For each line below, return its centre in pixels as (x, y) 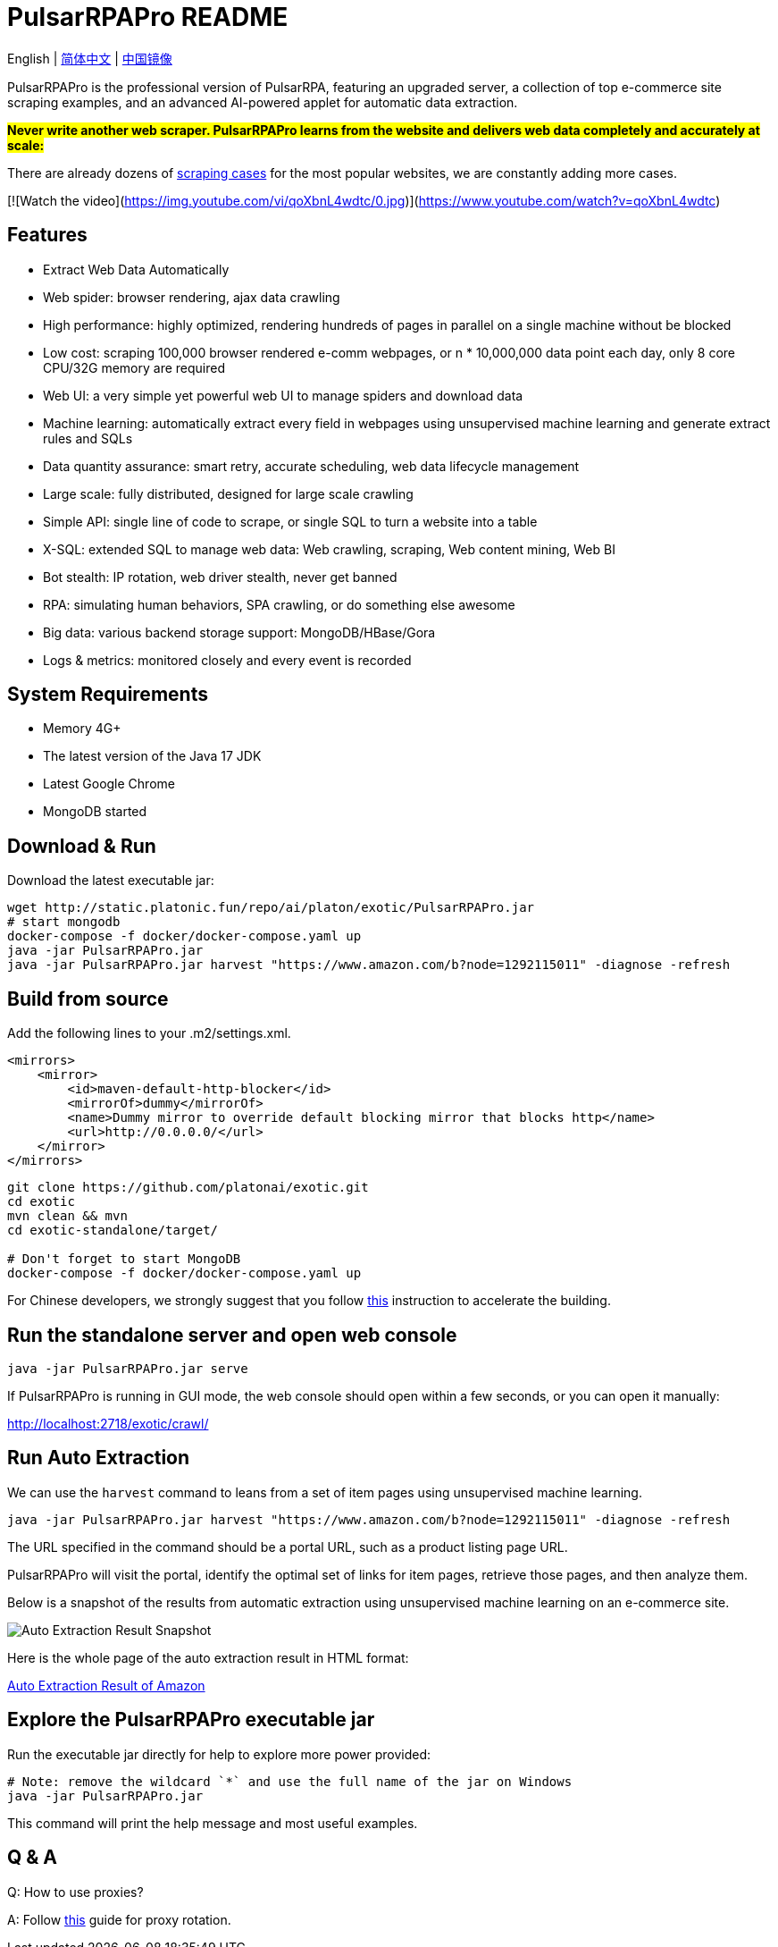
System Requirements (108, 695)
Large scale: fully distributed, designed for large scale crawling (228, 493)
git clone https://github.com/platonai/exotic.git (188, 1188)
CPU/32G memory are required (134, 367)
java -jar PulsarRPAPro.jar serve (128, 1368)
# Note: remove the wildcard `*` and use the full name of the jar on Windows (290, 1781)
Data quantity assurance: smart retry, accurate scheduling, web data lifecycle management (311, 466)
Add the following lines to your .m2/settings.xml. (149, 1033)
